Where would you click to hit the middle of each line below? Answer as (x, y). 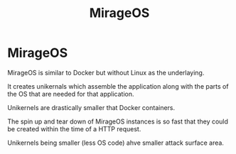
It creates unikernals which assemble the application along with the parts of (118, 86)
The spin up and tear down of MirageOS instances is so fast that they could (118, 121)
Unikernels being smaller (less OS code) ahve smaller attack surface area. (116, 143)
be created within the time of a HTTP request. (74, 128)
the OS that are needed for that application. (71, 94)
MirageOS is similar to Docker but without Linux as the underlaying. (106, 72)
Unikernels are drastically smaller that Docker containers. (91, 107)
